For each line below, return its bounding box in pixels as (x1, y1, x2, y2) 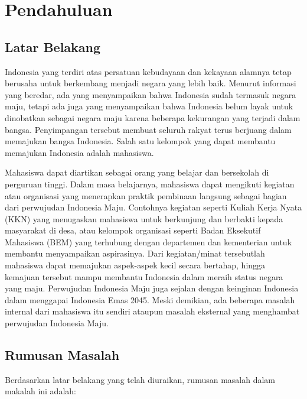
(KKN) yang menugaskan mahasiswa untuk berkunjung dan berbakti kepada (5, 212, 283, 225)
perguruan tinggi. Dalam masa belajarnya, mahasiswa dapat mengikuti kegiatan (5, 177, 295, 190)
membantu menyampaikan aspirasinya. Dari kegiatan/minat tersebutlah (5, 247, 265, 259)
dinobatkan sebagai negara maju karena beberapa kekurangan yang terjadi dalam (5, 111, 301, 124)
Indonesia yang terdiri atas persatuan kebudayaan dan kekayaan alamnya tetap (5, 65, 292, 77)
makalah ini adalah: (5, 385, 76, 397)
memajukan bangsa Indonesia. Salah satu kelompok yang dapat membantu (5, 135, 276, 147)
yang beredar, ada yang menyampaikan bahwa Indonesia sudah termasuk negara (5, 88, 296, 100)
